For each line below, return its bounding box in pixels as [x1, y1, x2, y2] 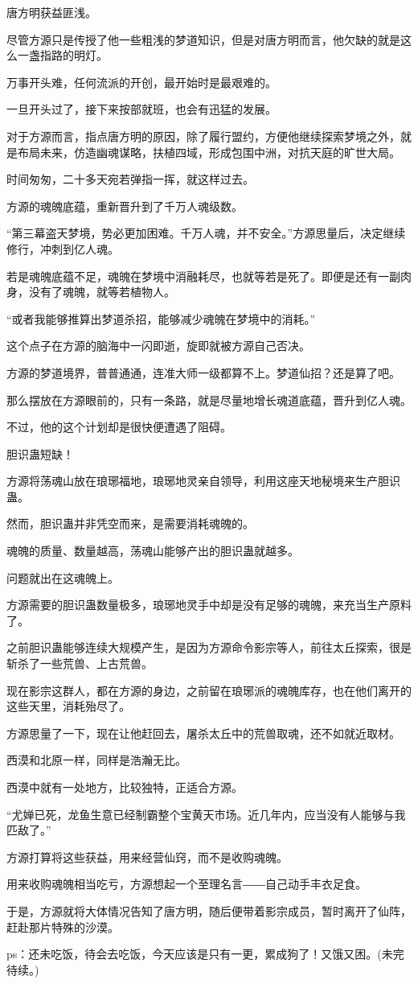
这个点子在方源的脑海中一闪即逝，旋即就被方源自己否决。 [6, 337, 310, 354]
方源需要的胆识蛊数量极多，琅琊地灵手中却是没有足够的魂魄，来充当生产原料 [6, 596, 412, 613]
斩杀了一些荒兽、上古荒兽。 [6, 655, 153, 672]
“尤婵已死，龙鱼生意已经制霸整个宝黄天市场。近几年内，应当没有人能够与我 [6, 805, 406, 822]
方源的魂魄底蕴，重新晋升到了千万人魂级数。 [6, 197, 243, 214]
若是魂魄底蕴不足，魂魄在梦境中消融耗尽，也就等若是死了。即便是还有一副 [6, 267, 400, 284]
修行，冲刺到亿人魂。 [6, 240, 119, 257]
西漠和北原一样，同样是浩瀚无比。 [6, 751, 186, 768]
